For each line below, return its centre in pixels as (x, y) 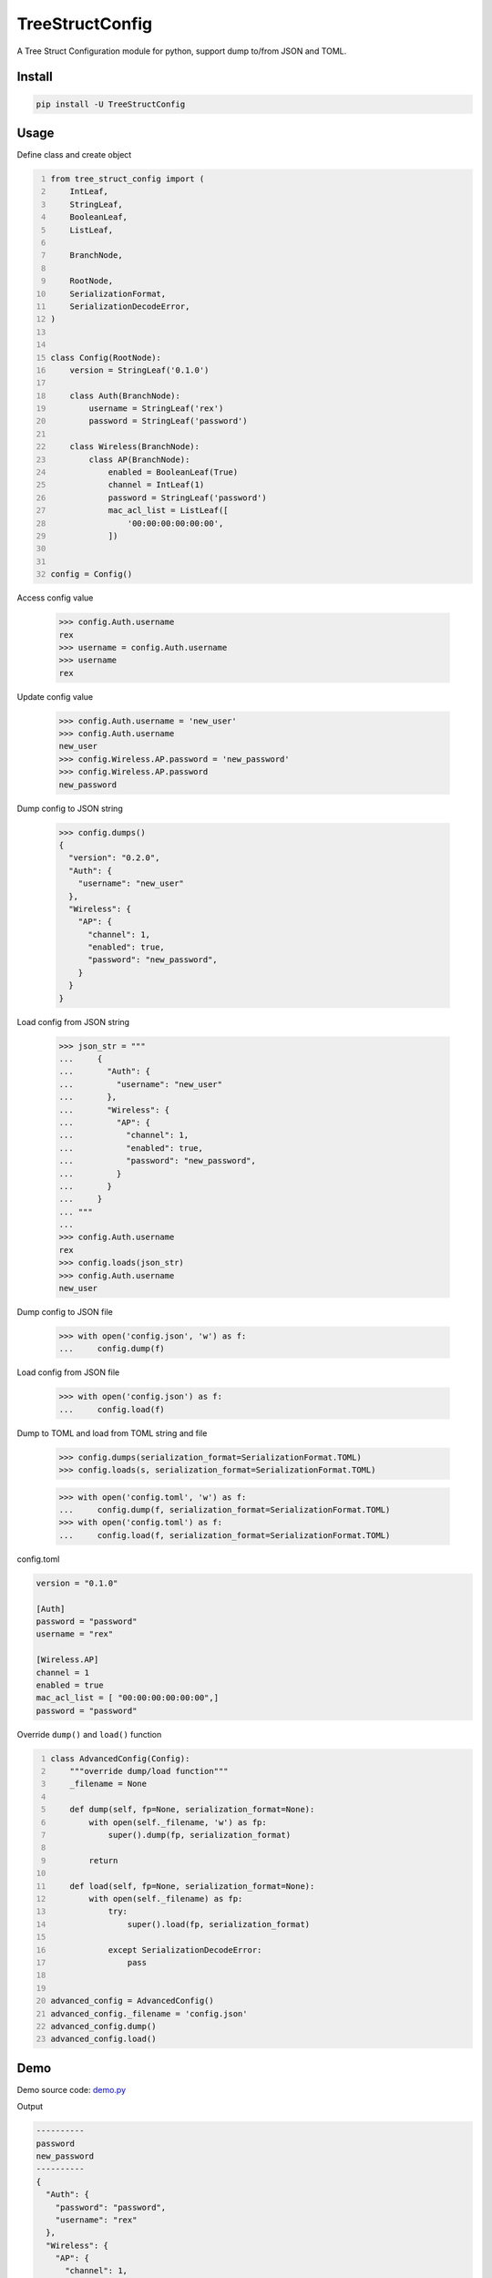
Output (30, 2107)
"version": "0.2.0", (114, 858)
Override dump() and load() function (89, 1734)
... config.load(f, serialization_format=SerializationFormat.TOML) (225, 1535)
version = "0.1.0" (77, 1583)
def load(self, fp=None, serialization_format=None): (192, 1886)
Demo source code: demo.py (72, 2089)
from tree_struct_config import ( (128, 179)
